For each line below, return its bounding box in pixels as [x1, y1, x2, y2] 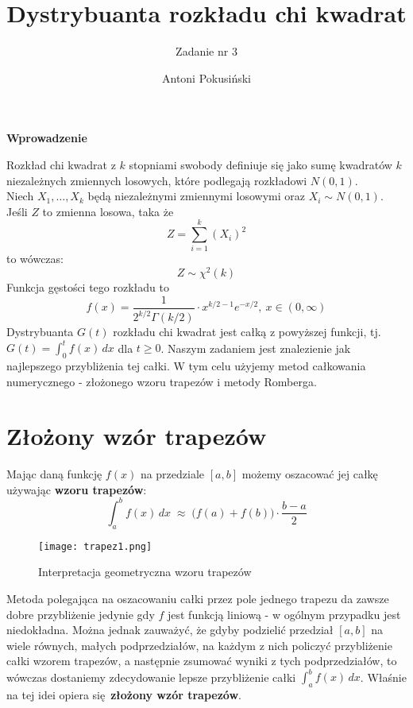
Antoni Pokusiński [162, 69, 251, 86]
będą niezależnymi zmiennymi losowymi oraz [87, 188, 305, 204]
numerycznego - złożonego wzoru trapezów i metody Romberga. [6, 373, 317, 389]
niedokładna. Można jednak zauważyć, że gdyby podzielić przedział [6, 621, 334, 638]
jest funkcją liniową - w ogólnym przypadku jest [167, 605, 401, 622]
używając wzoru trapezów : [6, 481, 147, 497]
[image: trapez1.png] [38, 540, 152, 552]
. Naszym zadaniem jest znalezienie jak [160, 339, 351, 356]
